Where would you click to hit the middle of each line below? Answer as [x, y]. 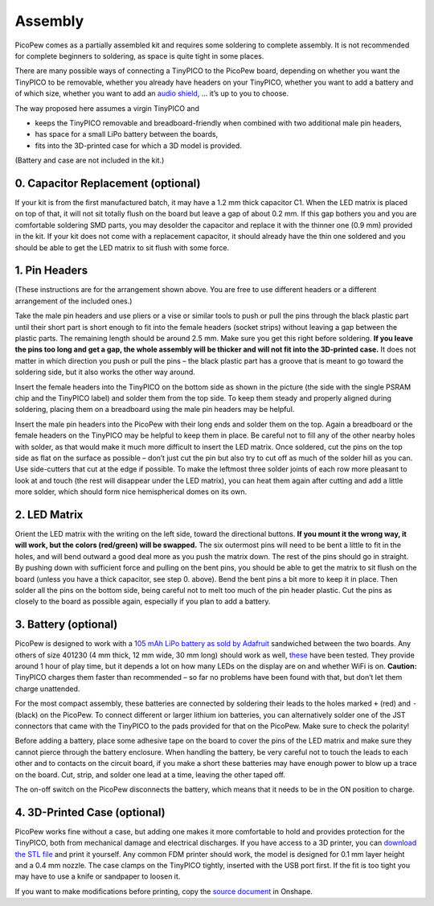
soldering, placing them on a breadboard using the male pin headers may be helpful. [155, 410]
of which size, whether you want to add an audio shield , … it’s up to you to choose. [152, 93]
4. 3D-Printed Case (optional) [90, 812]
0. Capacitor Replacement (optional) [108, 183]
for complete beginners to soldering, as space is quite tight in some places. [139, 56]
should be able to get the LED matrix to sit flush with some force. [122, 247]
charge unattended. [47, 689]
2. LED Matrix [49, 515]
